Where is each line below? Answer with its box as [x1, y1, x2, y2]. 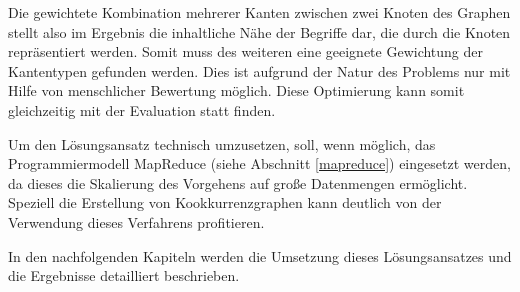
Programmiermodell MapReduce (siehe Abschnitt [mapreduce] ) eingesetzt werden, [8, 153, 511, 174]
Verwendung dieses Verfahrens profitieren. [8, 211, 265, 232]
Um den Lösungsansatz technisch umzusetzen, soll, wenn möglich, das [8, 133, 436, 154]
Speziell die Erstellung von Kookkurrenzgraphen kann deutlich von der [8, 192, 442, 213]
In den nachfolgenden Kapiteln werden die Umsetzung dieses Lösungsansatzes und [8, 245, 512, 266]
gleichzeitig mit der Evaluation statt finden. [8, 99, 276, 120]
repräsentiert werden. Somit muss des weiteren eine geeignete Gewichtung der [8, 41, 484, 62]
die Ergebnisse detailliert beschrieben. [8, 265, 240, 286]
